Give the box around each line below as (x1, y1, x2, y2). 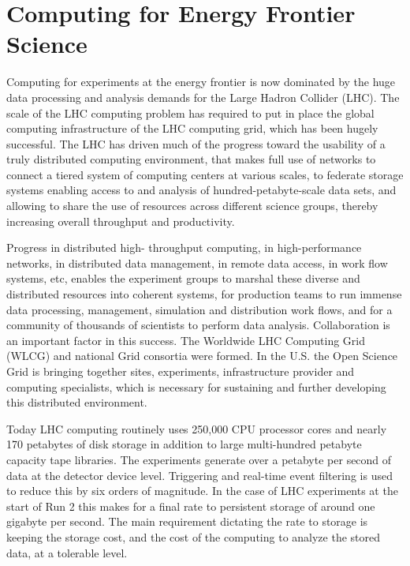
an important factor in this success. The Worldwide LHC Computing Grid (6, 332, 365, 348)
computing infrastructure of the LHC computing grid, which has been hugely (6, 120, 378, 137)
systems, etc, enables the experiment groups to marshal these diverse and (6, 270, 360, 287)
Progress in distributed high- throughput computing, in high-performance (6, 239, 362, 256)
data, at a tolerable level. (6, 544, 128, 560)
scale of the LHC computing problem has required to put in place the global (6, 104, 375, 121)
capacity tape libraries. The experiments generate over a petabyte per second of (6, 451, 392, 467)
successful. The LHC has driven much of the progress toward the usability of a (6, 135, 386, 152)
